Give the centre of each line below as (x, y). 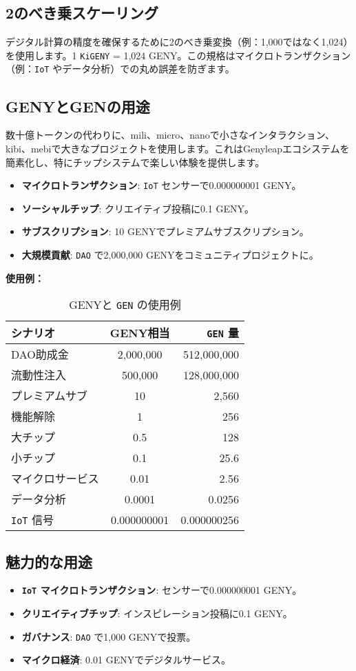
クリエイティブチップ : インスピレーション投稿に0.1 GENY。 (157, 613)
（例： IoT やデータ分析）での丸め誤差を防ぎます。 (120, 69)
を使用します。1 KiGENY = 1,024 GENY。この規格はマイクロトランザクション (178, 55)
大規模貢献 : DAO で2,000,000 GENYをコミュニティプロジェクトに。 (170, 254)
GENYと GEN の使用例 (125, 305)
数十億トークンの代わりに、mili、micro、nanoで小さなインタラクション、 (170, 135)
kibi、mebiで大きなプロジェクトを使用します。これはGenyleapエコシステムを (178, 148)
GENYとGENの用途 (78, 106)
